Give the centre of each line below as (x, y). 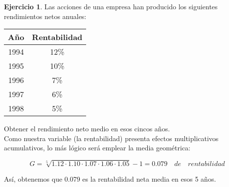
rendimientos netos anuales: (45, 16)
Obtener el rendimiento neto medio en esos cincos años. (87, 129)
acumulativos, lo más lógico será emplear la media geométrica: (97, 148)
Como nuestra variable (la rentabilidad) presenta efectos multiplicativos (111, 138)
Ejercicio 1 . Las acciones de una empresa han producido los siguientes (111, 6)
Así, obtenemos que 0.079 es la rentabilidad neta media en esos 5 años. (110, 178)
